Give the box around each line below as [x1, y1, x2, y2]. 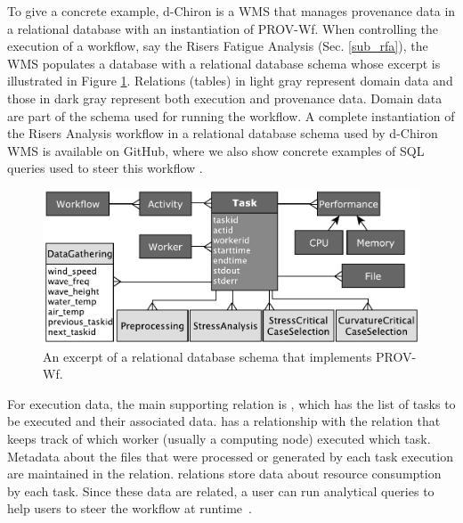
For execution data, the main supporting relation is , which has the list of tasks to [7, 394, 456, 413]
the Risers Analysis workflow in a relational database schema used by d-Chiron [7, 124, 438, 143]
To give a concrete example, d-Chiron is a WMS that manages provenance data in [7, 2, 456, 20]
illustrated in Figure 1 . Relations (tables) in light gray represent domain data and [7, 71, 453, 90]
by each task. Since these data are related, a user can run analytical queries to [7, 481, 435, 500]
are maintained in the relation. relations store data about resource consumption [7, 464, 442, 483]
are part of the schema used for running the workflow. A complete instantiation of [7, 106, 455, 125]
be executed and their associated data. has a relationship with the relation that [7, 412, 441, 430]
